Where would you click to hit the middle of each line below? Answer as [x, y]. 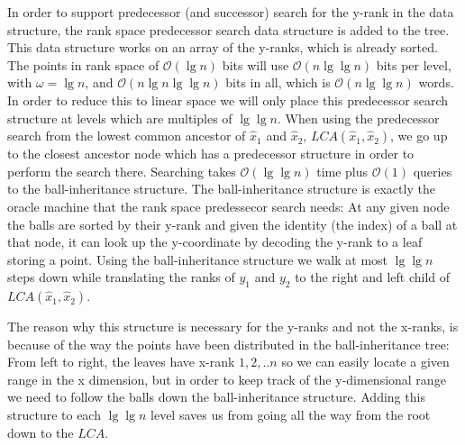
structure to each [54, 415]
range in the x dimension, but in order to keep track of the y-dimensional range [227, 379]
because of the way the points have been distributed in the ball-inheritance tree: [228, 344]
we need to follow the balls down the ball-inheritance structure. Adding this [216, 397]
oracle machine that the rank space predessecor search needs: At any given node [228, 206]
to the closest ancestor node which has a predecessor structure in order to [211, 154]
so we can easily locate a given [365, 362]
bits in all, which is [278, 82]
